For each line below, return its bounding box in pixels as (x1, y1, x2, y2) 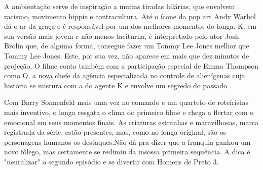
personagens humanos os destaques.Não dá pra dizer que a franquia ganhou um (4, 136, 251, 147)
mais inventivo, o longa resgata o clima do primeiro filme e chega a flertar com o (4, 106, 254, 117)
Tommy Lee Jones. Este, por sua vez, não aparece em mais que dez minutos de (4, 50, 249, 61)
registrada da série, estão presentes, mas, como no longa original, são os (4, 127, 227, 137)
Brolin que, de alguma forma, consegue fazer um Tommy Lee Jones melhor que (4, 40, 249, 51)
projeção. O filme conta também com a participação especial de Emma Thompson (4, 60, 259, 71)
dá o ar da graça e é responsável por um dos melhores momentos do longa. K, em (4, 21, 257, 31)
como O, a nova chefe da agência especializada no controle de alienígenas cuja (4, 70, 245, 81)
